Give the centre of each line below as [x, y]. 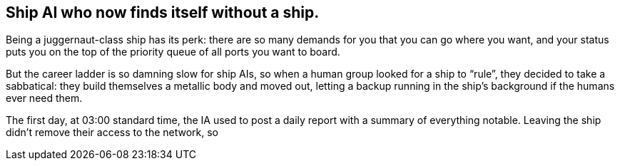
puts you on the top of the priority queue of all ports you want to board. [173, 52]
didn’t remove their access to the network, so [112, 133]
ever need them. [44, 98]
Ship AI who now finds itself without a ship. [163, 12]
